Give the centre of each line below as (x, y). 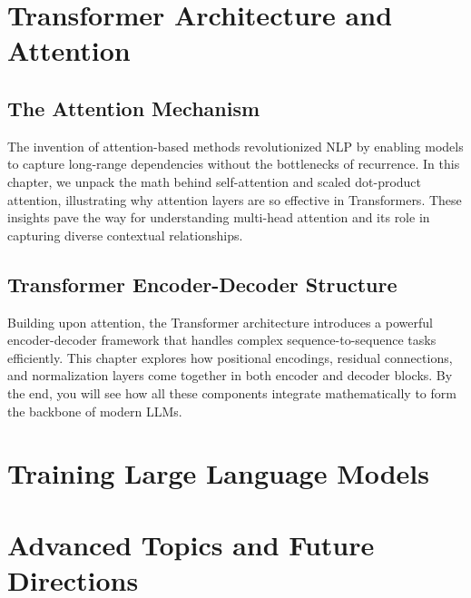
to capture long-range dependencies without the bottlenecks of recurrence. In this (234, 164)
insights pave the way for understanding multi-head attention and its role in (219, 217)
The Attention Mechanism (134, 108)
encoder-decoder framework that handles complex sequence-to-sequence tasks (222, 340)
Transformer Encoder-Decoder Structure (202, 284)
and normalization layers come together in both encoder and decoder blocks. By (230, 375)
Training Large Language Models (218, 473)
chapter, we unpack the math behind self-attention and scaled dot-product (215, 181)
